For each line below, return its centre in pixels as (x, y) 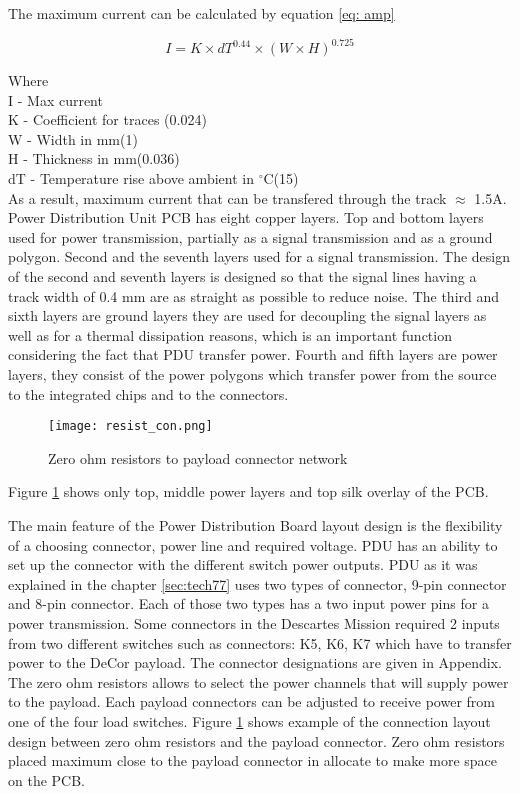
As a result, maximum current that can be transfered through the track (227, 197)
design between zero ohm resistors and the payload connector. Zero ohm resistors (256, 740)
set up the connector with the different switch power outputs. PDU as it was (243, 564)
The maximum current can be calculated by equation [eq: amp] (201, 13)
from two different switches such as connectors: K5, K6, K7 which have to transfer (260, 642)
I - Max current (55, 99)
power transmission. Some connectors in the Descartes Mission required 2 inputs (254, 623)
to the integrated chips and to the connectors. (148, 393)
